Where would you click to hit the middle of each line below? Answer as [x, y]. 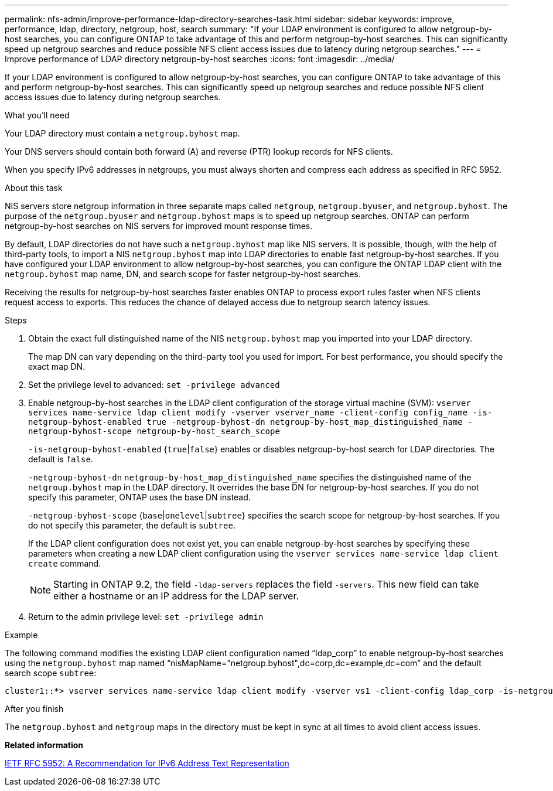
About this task [34, 188]
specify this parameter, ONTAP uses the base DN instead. [139, 497]
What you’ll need [37, 115]
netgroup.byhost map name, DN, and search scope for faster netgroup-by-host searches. [183, 274]
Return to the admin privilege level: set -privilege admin [146, 617]
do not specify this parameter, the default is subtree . [132, 525]
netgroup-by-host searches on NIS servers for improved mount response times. [159, 226]
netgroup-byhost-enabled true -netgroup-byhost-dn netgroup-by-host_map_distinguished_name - [250, 422]
